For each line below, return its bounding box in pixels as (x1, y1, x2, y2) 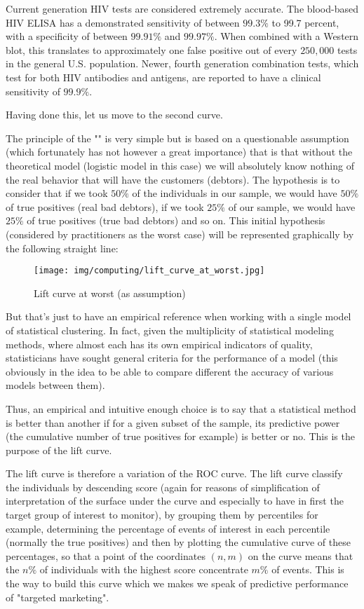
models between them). (6, 378, 105, 392)
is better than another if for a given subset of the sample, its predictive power (6, 415, 340, 430)
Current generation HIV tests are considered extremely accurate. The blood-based (6, 1, 358, 15)
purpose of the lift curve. (6, 442, 112, 457)
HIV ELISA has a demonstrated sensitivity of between (6, 15, 240, 29)
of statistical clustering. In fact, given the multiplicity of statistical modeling (6, 322, 334, 337)
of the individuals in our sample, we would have (132, 186, 337, 200)
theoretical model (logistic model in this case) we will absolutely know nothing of (6, 158, 354, 172)
